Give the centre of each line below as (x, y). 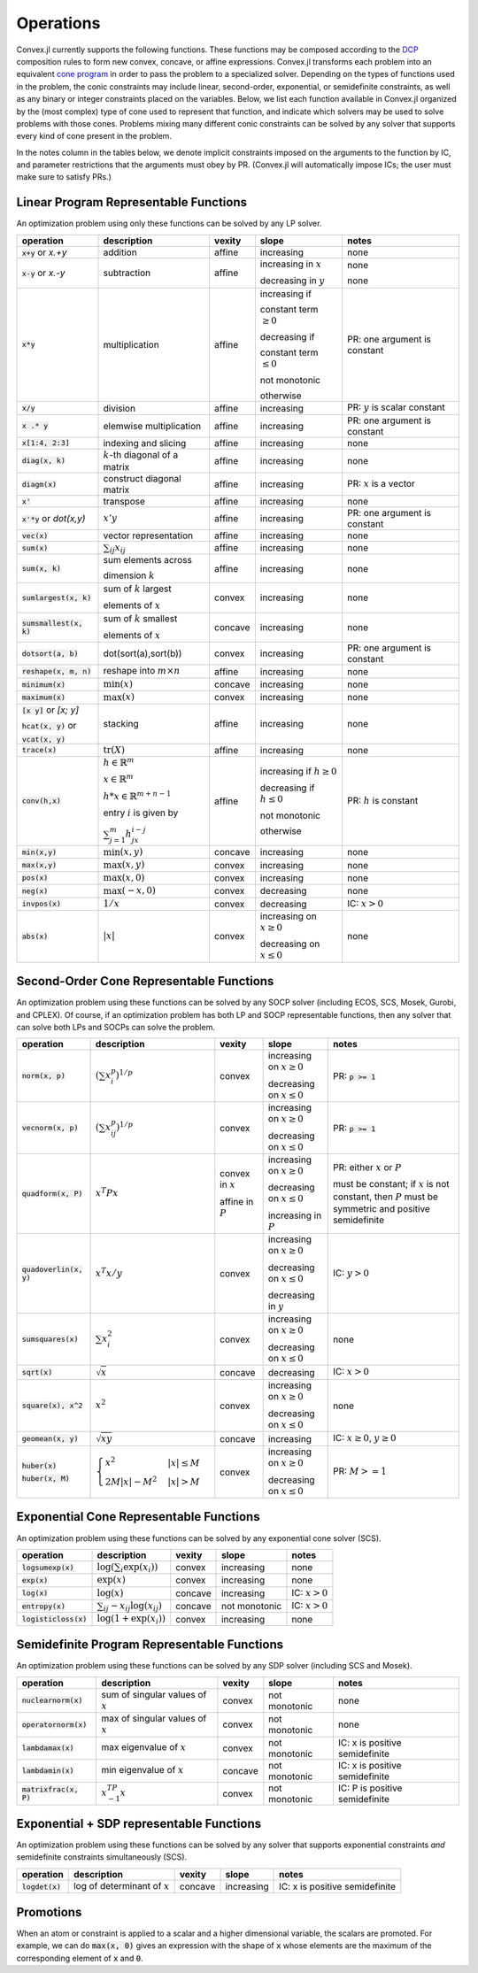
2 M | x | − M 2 (131, 1480)
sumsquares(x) (50, 1340)
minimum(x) (44, 685)
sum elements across (147, 560)
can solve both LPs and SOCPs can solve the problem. (116, 1027)
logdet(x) (42, 1887)
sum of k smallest (140, 618)
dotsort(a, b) (50, 654)
